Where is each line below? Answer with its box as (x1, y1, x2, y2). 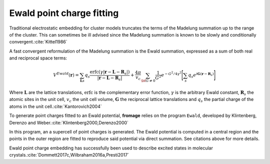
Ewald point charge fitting (9, 7, 119, 18)
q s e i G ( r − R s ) (188, 71, 214, 79)
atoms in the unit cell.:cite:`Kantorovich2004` (9, 103, 102, 109)
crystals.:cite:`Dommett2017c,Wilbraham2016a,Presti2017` (9, 152, 129, 158)
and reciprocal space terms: (9, 55, 67, 61)
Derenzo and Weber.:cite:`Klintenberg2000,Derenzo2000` (9, 119, 128, 125)
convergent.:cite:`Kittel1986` (9, 39, 67, 45)
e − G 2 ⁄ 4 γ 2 (160, 70, 182, 78)
